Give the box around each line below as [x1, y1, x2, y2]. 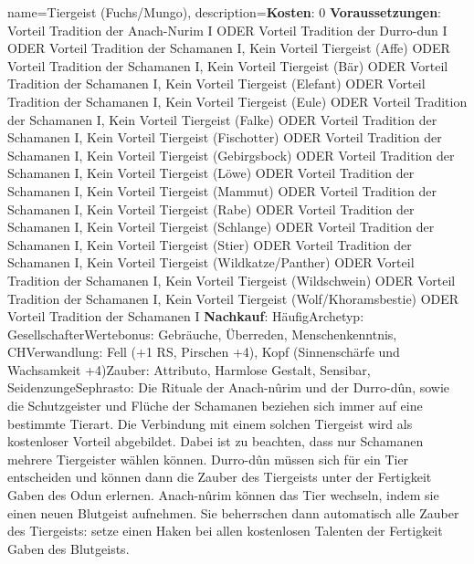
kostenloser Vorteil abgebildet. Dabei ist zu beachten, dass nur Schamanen [7, 432, 424, 451]
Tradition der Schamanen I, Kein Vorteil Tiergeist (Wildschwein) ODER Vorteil [7, 270, 456, 289]
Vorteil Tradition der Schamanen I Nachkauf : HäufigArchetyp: [7, 307, 364, 326]
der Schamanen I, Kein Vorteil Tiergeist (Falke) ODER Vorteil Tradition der [7, 110, 437, 129]
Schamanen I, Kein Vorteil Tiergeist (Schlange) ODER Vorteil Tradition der [7, 217, 435, 236]
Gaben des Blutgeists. [7, 538, 130, 558]
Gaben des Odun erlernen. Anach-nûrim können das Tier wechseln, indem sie [7, 486, 439, 505]
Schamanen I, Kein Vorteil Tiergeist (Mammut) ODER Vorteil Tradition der [7, 181, 437, 200]
